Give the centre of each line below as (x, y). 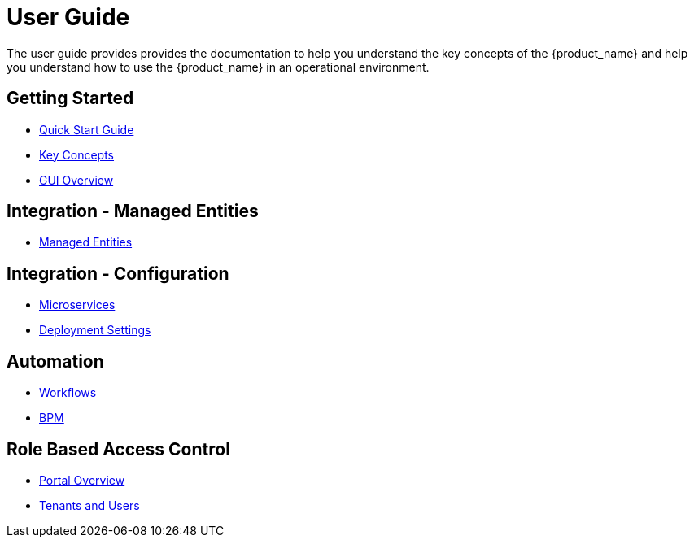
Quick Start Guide (87, 129)
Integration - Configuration (118, 273)
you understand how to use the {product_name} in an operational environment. (218, 67)
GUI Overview (76, 180)
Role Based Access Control (118, 449)
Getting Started (70, 98)
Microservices (77, 305)
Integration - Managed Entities (133, 211)
